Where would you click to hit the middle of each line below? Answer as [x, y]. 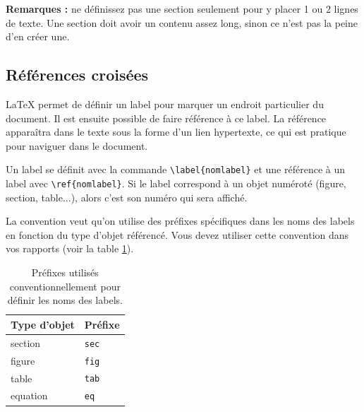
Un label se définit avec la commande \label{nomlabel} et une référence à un [175, 169]
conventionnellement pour [65, 286]
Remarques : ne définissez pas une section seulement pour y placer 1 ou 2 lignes [182, 8]
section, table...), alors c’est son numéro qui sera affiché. [127, 197]
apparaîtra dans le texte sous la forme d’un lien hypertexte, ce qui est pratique [176, 132]
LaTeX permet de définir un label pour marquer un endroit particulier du [165, 104]
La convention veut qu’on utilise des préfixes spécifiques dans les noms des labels [180, 221]
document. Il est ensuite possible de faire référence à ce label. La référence [166, 118]
